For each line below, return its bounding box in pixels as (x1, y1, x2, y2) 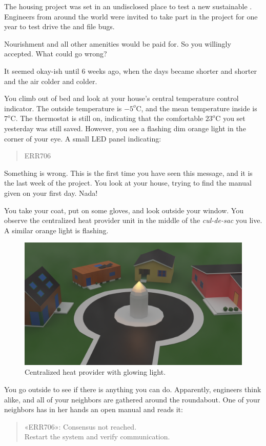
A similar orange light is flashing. (4, 225, 109, 235)
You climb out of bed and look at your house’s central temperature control (4, 93, 239, 104)
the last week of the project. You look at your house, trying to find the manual (4, 177, 252, 188)
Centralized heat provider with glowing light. (25, 367, 166, 377)
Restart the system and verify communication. (24, 431, 170, 442)
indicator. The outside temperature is (4, 103, 122, 113)
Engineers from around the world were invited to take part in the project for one (4, 11, 258, 22)
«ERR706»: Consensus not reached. (24, 421, 137, 432)
